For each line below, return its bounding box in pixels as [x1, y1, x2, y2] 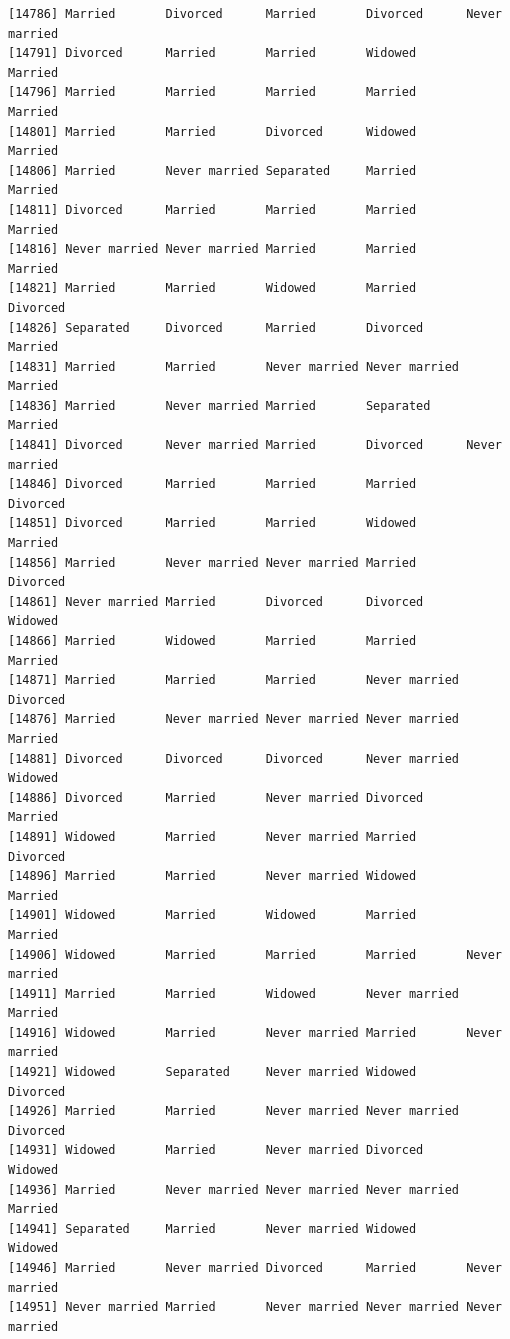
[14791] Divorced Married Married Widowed [8, 46, 417, 61]
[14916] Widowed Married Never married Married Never [8, 1025, 502, 1040]
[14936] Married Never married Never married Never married [8, 1182, 460, 1197]
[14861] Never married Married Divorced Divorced [8, 594, 424, 609]
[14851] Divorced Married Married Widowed [8, 516, 417, 531]
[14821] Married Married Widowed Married [8, 281, 417, 296]
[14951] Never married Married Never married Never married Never [8, 1300, 502, 1315]
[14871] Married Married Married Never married [8, 673, 460, 688]
